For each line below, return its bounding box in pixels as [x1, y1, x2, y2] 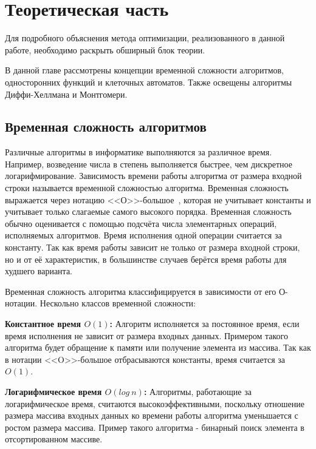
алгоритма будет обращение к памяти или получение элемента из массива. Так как [5, 341, 311, 354]
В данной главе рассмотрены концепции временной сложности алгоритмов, [5, 64, 284, 76]
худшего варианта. [5, 265, 72, 277]
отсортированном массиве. [5, 433, 103, 445]
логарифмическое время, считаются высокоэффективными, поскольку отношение [5, 397, 304, 410]
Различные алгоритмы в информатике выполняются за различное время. [5, 146, 272, 158]
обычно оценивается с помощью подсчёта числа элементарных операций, [5, 217, 277, 229]
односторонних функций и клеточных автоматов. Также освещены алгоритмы [5, 75, 292, 88]
